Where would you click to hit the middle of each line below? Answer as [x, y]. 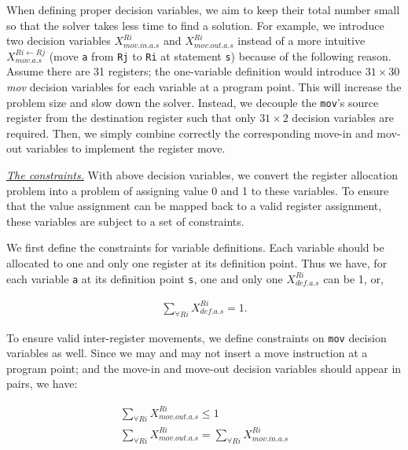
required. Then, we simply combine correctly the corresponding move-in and [190, 133]
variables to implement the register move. [125, 148]
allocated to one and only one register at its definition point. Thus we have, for [197, 263]
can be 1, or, [353, 278]
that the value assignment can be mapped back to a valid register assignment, [194, 206]
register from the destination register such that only [131, 118]
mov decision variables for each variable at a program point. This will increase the [204, 87]
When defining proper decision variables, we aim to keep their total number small [203, 9]
